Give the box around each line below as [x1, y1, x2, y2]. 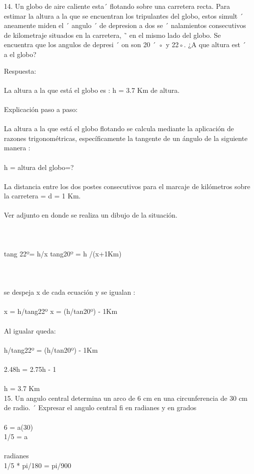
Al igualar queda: [4, 325, 56, 335]
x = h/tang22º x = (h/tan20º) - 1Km [4, 306, 118, 316]
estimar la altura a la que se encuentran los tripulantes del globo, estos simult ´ [4, 10, 243, 21]
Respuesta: [4, 65, 36, 76]
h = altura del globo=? [4, 162, 74, 172]
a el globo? [4, 49, 37, 59]
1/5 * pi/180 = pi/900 [4, 460, 71, 470]
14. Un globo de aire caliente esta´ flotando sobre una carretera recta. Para [4, 1, 230, 11]
